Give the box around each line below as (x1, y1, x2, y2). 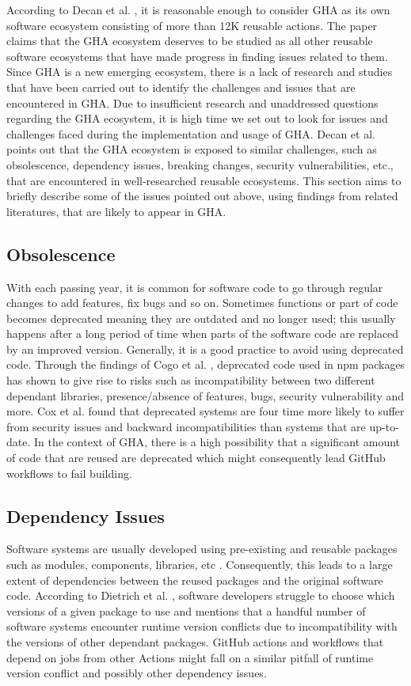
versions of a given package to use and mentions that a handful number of (6, 602, 366, 619)
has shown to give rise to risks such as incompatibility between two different (6, 372, 375, 388)
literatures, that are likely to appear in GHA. (6, 203, 226, 219)
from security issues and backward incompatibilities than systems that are (6, 418, 366, 434)
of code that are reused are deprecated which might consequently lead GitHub (6, 449, 386, 466)
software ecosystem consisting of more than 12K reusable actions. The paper (6, 17, 378, 33)
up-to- (369, 418, 399, 434)
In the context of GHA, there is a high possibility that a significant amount (33, 434, 401, 450)
